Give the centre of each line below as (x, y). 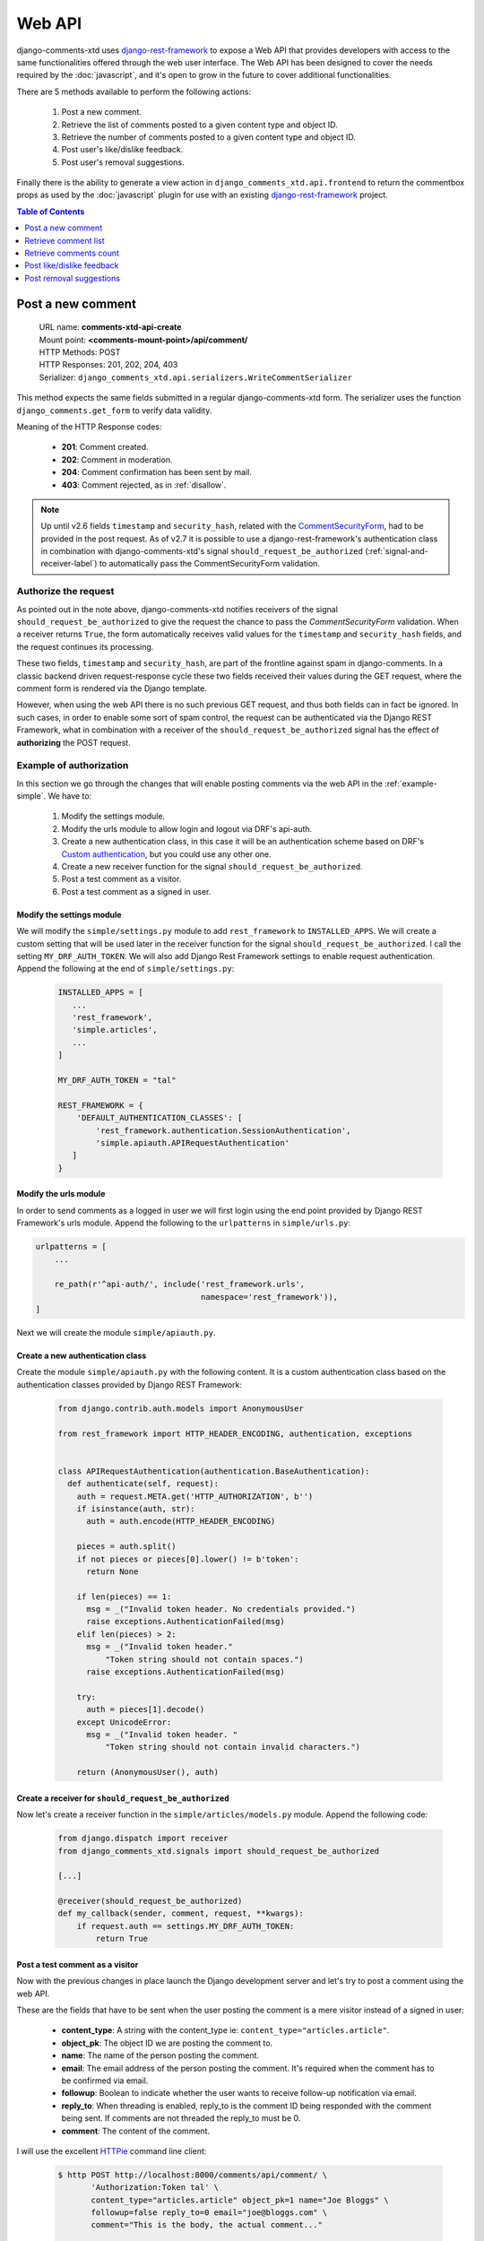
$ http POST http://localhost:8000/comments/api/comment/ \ (193, 2175)
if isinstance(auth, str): (136, 1509)
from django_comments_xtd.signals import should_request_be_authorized (219, 1851)
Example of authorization (73, 766)
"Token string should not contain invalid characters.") (233, 1747)
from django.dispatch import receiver (143, 1839)
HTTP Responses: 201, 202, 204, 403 (108, 365)
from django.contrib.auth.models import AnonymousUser (181, 1408)
